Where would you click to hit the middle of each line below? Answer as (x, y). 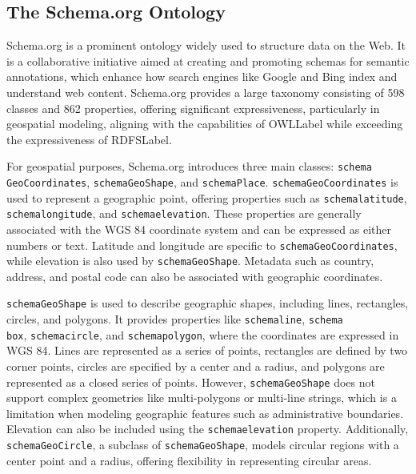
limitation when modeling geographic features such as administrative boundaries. (205, 413)
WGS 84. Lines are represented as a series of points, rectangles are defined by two (207, 350)
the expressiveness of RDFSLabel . (89, 139)
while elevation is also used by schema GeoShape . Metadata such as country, (190, 261)
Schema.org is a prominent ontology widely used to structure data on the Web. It (206, 45)
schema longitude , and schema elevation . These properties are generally (184, 213)
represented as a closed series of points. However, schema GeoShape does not (191, 382)
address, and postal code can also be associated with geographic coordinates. (195, 276)
